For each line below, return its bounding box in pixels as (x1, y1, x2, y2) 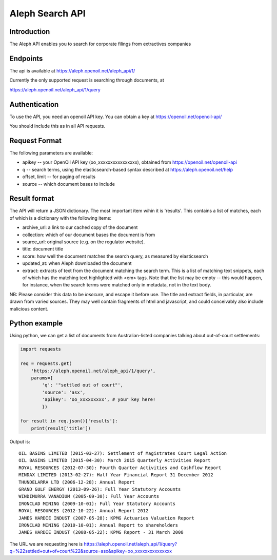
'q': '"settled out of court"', (42, 382, 123, 388)
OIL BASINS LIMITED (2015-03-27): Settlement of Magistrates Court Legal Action (18, 451, 227, 456)
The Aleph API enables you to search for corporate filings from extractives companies (9, 41, 191, 47)
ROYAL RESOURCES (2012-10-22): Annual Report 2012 (18, 508, 149, 514)
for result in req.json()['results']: (20, 418, 118, 424)
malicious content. (9, 305, 49, 312)
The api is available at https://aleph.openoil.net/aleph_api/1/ (9, 67, 135, 74)
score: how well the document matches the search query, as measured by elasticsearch (22, 253, 208, 259)
